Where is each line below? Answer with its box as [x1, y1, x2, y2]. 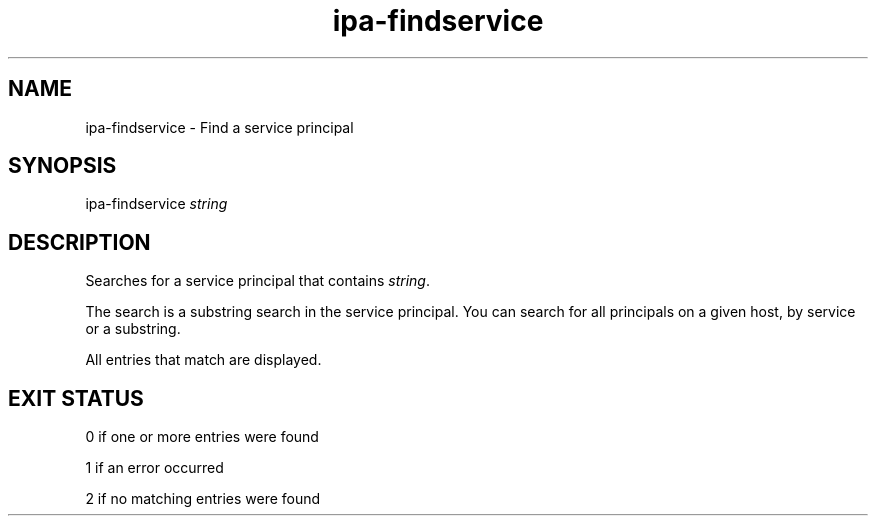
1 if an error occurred [85, 459, 224, 477]
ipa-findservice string [85, 195, 228, 213]
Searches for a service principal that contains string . [85, 272, 430, 290]
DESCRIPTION [8, 229, 151, 255]
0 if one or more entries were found [85, 428, 319, 446]
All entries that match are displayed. [85, 351, 322, 369]
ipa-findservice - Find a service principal [85, 118, 354, 136]
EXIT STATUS [8, 385, 144, 411]
